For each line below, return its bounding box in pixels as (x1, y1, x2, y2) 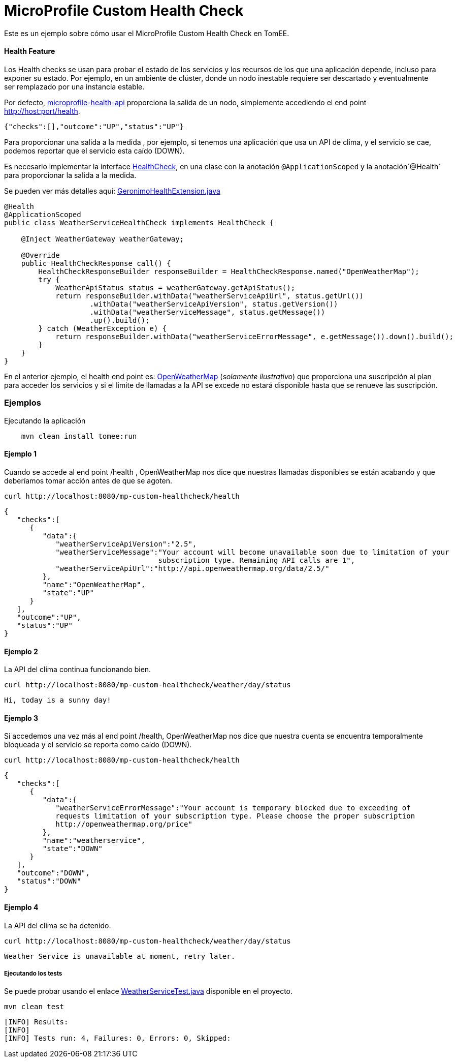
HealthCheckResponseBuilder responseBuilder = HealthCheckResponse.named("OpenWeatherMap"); (38, 267, 419, 276)
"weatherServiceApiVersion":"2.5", (55, 539, 197, 548)
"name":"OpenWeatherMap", (42, 580, 146, 589)
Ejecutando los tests (4, 969, 62, 977)
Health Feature (4, 47, 55, 56)
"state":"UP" (42, 588, 94, 597)
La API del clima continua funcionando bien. (4, 665, 151, 674)
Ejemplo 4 (4, 902, 39, 912)
